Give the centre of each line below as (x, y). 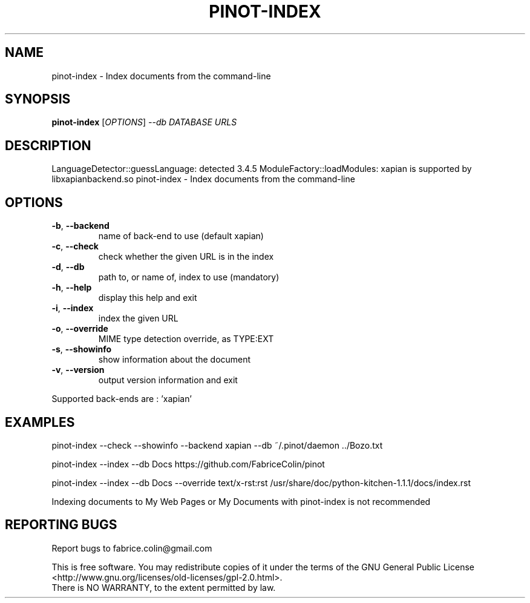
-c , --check (75, 246)
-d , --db (68, 267)
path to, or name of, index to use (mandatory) (189, 277)
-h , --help (72, 288)
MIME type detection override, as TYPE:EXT (186, 339)
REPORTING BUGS (61, 525)
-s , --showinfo (82, 349)
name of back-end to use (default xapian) (181, 236)
